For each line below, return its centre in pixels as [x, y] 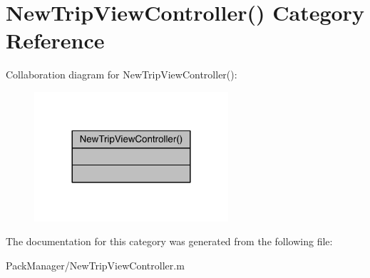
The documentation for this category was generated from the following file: [169, 241]
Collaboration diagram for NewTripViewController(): [122, 74]
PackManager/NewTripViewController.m [95, 265]
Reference [55, 40]
